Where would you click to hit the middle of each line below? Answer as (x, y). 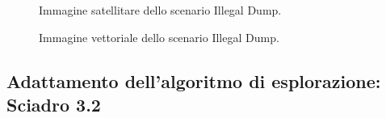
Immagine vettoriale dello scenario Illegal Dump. (159, 37)
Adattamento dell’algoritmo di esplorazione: (194, 80)
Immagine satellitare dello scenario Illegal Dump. (160, 10)
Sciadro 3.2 (54, 104)
